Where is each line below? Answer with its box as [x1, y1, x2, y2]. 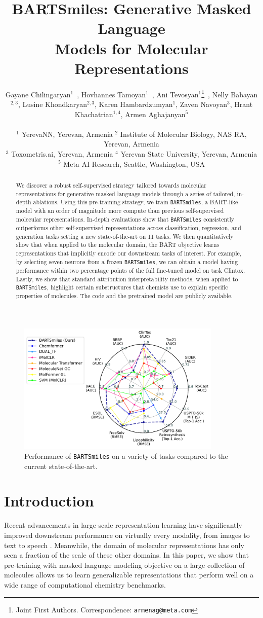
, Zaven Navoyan [176, 98, 228, 109]
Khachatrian [74, 108, 113, 119]
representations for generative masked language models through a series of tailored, [16, 189, 235, 198]
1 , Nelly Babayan [201, 87, 258, 99]
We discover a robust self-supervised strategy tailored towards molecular [16, 180, 207, 189]
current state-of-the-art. [24, 460, 98, 471]
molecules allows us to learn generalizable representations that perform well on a [4, 569, 254, 580]
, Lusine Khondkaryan [18, 98, 87, 109]
